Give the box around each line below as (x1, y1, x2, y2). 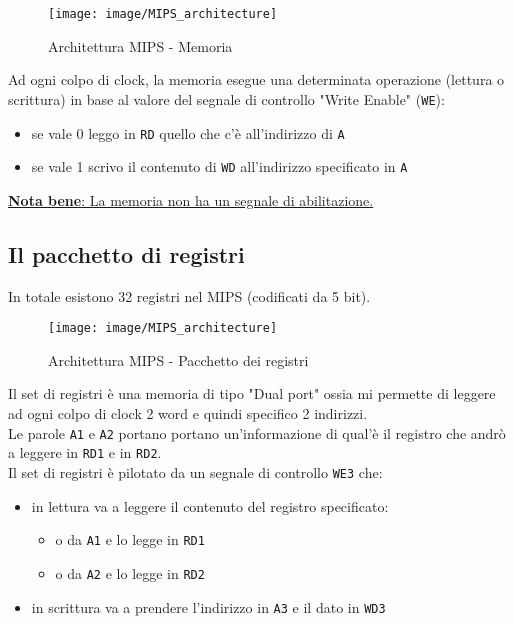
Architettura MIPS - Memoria (48, 35, 233, 56)
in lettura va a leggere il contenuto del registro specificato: (31, 495, 389, 516)
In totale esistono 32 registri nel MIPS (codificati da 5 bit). (8, 285, 371, 306)
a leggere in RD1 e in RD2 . (8, 442, 162, 463)
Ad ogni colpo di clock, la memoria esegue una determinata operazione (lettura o (8, 69, 505, 90)
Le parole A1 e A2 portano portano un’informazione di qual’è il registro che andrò (8, 422, 506, 443)
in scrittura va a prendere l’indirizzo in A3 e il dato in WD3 (31, 596, 386, 617)
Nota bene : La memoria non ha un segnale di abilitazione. (8, 189, 374, 210)
